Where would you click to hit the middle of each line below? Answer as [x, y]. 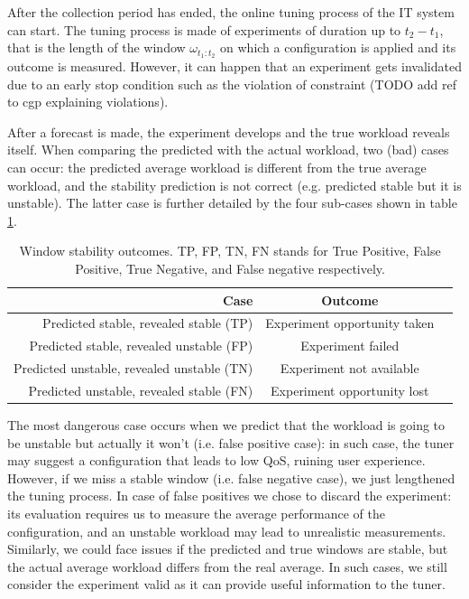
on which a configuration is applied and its [338, 47]
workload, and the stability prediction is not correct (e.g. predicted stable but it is [234, 185]
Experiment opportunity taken [350, 323]
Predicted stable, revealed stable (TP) [148, 323]
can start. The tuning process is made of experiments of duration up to [204, 29]
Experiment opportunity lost [350, 390]
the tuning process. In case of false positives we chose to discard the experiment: [230, 496]
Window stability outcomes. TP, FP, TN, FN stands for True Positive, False [230, 251]
